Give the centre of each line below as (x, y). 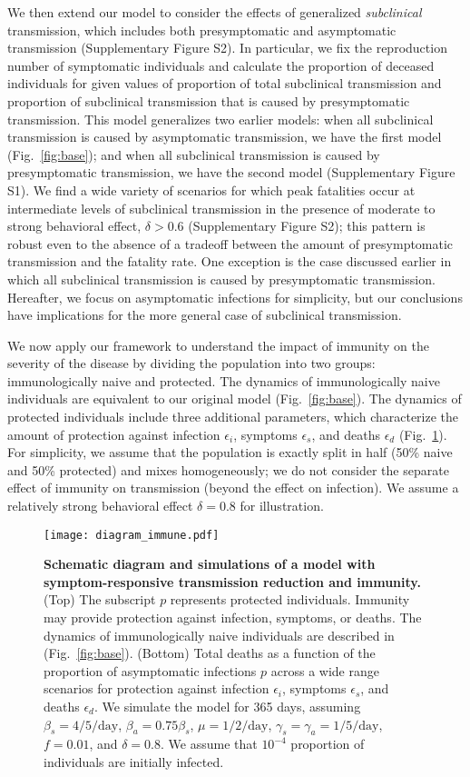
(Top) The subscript (100, 599)
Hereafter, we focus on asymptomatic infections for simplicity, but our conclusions (235, 297)
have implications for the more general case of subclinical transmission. (205, 315)
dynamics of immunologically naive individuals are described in (219, 635)
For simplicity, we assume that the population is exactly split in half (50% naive (230, 452)
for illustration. (282, 506)
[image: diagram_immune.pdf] (132, 535)
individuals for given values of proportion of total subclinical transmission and (225, 83)
